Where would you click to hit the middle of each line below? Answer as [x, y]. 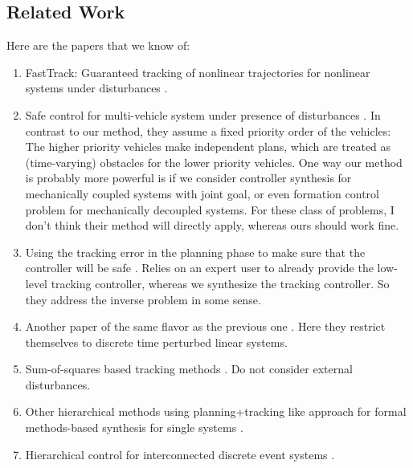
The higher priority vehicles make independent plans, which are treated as [208, 147]
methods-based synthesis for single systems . [134, 427]
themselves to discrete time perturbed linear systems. [156, 342]
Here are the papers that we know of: [98, 45]
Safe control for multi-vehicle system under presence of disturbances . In [203, 114]
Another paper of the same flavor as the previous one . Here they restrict [205, 326]
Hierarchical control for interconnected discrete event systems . [180, 454]
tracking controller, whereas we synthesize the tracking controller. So [220, 283]
